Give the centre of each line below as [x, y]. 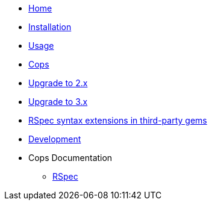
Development [55, 139]
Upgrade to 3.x [58, 102]
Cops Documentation [70, 158]
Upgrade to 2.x [58, 83]
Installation [50, 27]
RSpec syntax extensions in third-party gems [118, 120]
